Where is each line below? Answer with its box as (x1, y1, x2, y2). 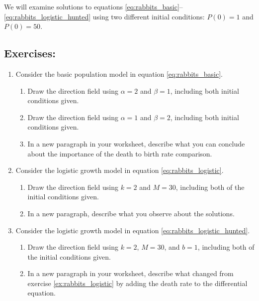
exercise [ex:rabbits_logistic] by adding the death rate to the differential (27, 278, 248, 288)
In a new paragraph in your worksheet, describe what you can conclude (27, 138, 245, 149)
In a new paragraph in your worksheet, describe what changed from (27, 268, 234, 279)
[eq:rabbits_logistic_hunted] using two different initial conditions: (4, 11, 205, 21)
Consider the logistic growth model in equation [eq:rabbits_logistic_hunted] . (15, 225, 250, 235)
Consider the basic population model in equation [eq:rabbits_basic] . (15, 68, 223, 79)
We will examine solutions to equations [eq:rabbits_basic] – (4, 1, 183, 11)
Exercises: (4, 45, 56, 61)
